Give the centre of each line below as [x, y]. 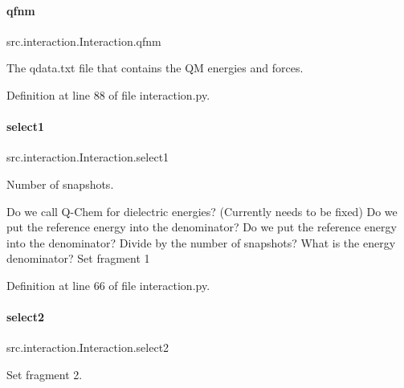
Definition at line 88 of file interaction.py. [108, 94]
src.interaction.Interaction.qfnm [84, 41]
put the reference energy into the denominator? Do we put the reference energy [202, 227]
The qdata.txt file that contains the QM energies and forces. [155, 68]
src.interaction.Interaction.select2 [88, 347]
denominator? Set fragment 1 [78, 258]
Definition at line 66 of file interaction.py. [108, 285]
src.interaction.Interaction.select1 [88, 157]
